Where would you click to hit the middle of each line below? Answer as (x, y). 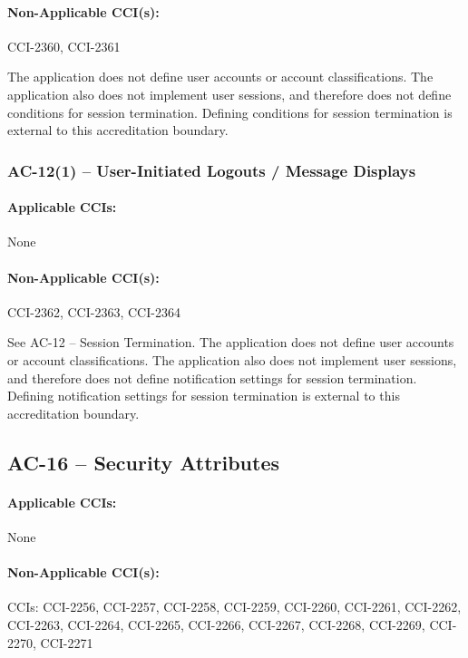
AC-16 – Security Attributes (144, 462)
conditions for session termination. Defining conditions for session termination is (230, 112)
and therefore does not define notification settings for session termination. (212, 377)
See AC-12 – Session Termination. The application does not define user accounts (231, 342)
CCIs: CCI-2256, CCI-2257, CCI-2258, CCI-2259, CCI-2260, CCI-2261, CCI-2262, (234, 607)
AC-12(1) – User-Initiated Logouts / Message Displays (212, 170)
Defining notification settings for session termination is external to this (204, 396)
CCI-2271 (67, 642)
